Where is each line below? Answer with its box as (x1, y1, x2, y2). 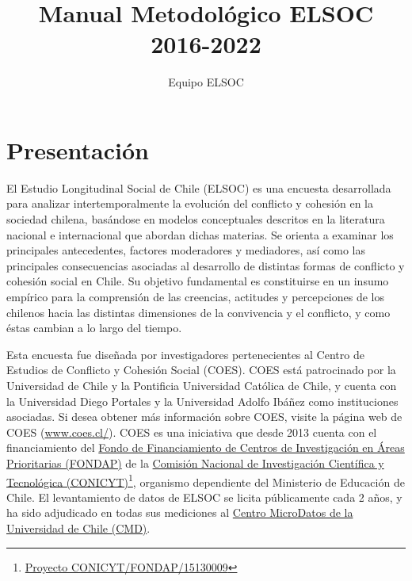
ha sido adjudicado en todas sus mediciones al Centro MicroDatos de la (6, 504, 353, 521)
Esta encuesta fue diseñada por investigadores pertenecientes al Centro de (6, 346, 364, 362)
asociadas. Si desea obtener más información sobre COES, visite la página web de (6, 408, 402, 425)
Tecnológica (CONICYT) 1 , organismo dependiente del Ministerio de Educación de (6, 471, 405, 490)
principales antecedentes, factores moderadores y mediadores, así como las (6, 242, 365, 258)
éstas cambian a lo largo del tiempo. (6, 319, 182, 336)
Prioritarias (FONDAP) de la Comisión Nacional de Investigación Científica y (6, 454, 384, 471)
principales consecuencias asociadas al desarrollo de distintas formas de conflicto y (6, 257, 405, 273)
